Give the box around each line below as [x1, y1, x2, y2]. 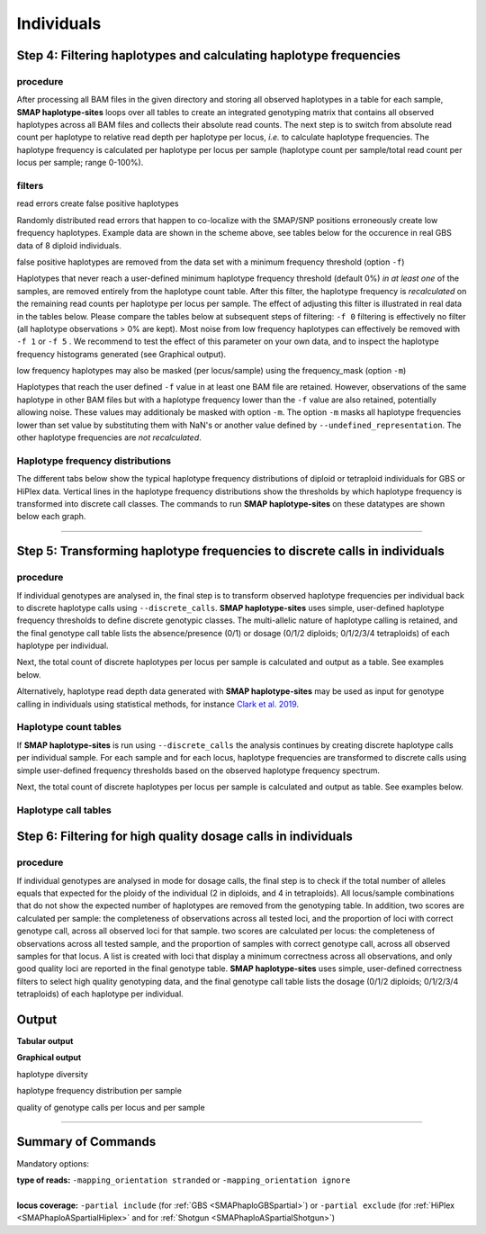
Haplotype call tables [16, 804, 112, 816]
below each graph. [16, 511, 86, 522]
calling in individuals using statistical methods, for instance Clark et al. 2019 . [16, 698, 300, 709]
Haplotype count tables [16, 721, 121, 734]
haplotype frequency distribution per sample [16, 1085, 182, 1096]
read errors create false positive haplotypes [16, 198, 179, 209]
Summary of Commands [16, 1134, 157, 1149]
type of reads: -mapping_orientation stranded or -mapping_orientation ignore [16, 1175, 351, 1185]
